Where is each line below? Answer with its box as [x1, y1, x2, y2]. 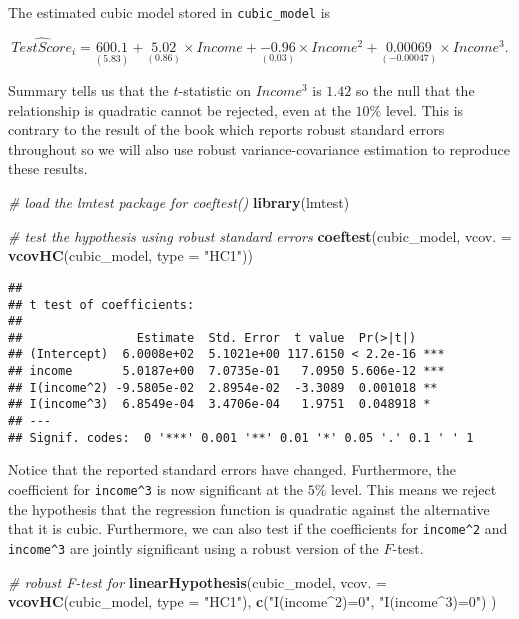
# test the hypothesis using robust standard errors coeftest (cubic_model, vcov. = [8, 225, 512, 246]
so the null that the [355, 80, 475, 101]
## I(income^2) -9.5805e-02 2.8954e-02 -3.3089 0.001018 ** [8, 380, 438, 395]
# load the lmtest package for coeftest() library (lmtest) [8, 192, 350, 213]
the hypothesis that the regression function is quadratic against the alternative [8, 498, 490, 519]
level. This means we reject [331, 479, 497, 499]
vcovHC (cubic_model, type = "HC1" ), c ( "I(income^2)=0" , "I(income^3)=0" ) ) [8, 591, 497, 612]
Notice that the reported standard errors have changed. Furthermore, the [8, 459, 456, 480]
